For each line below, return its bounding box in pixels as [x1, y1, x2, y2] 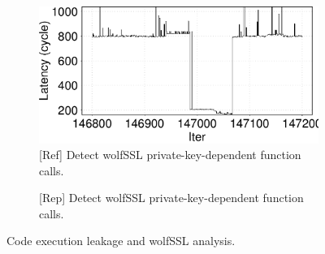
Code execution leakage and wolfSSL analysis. [6, 232, 236, 249]
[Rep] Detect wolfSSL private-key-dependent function [39, 189, 304, 206]
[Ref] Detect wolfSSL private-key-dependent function [39, 146, 301, 163]
